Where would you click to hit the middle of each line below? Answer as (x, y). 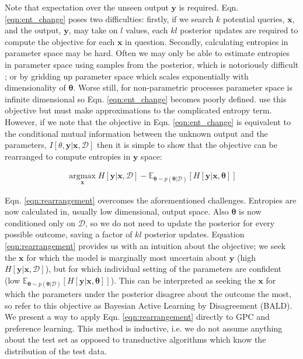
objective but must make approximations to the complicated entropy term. (138, 110)
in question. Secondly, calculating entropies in (207, 41)
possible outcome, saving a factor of (69, 234)
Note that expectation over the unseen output (87, 7)
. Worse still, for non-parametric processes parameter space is (183, 87)
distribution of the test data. (56, 351)
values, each (147, 30)
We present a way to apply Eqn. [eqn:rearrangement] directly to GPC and (137, 317)
